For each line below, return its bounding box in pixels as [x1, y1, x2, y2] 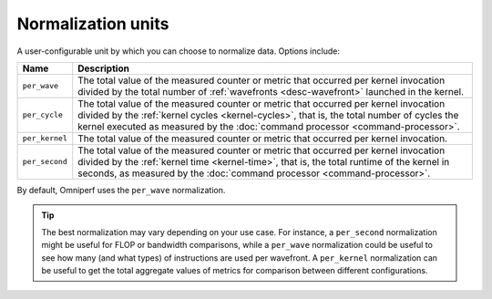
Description [77, 62, 129, 75]
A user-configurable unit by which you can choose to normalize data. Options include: [16, 46, 341, 57]
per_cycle [22, 110, 64, 120]
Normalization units [16, 14, 169, 34]
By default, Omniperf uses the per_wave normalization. [16, 184, 226, 195]
